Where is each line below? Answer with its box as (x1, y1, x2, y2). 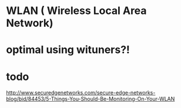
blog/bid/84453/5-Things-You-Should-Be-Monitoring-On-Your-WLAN (6, 95, 175, 103)
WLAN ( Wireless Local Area (6, 4, 147, 18)
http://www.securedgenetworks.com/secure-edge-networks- (6, 89, 156, 96)
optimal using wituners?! (6, 43, 130, 57)
